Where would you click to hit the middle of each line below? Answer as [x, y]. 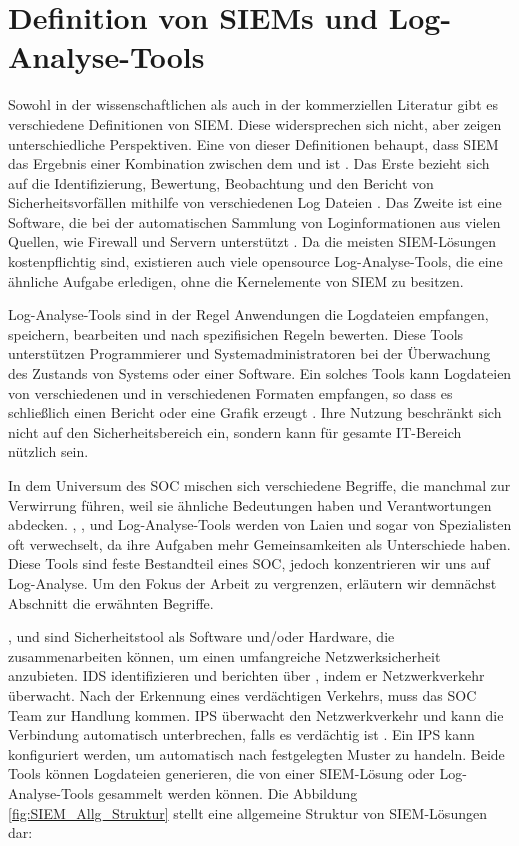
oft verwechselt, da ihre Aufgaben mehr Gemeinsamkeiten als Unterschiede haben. [259, 543]
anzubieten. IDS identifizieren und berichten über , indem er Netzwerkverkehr [246, 675]
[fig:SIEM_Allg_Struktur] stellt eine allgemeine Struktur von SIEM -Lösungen [247, 812]
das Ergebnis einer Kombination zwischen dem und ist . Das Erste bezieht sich [249, 163]
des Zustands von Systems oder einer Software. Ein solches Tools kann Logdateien [260, 373]
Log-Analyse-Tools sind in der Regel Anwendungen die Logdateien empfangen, [248, 314]
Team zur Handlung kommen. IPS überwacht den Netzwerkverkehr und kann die [256, 714]
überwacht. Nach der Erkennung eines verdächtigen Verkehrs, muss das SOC [242, 694]
